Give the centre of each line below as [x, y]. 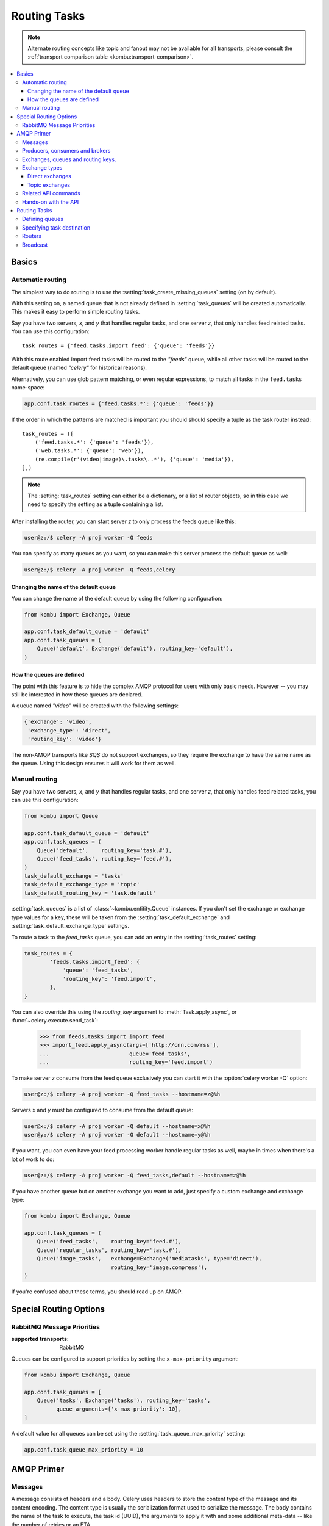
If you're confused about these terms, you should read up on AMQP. [97, 1292]
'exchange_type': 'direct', [69, 730]
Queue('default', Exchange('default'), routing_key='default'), [135, 649]
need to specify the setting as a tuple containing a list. [96, 504]
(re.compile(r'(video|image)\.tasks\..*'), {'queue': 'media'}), [134, 459]
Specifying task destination [56, 227]
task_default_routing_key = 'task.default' [90, 893]
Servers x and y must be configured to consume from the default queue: [102, 1110]
